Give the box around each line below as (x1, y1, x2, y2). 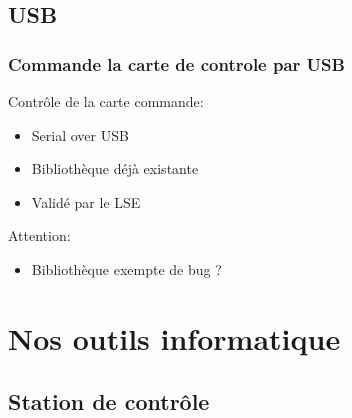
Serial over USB (31, 124, 129, 145)
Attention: (8, 225, 71, 246)
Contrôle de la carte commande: (8, 91, 204, 111)
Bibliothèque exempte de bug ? (31, 258, 222, 279)
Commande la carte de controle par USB (8, 51, 345, 76)
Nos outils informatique (8, 317, 341, 358)
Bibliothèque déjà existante (31, 158, 199, 179)
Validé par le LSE (31, 191, 141, 212)
